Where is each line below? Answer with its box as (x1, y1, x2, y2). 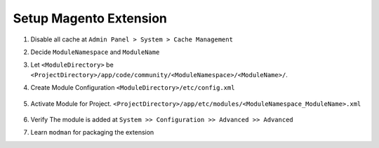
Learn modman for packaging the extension (30, 128, 154, 137)
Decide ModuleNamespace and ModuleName (30, 48, 160, 56)
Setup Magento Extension (13, 11, 168, 26)
